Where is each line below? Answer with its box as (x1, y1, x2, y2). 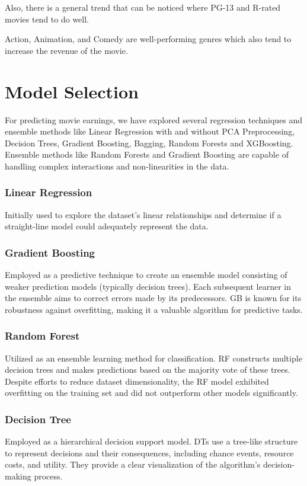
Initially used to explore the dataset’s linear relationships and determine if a (5, 208, 282, 220)
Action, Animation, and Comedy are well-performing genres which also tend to (5, 33, 292, 45)
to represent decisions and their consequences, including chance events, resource (5, 446, 294, 459)
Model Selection (5, 79, 139, 103)
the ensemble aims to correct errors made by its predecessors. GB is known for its (5, 292, 302, 304)
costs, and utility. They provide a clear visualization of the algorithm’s (5, 458, 261, 471)
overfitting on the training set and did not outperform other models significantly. (5, 386, 298, 399)
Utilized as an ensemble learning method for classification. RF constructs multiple (5, 351, 302, 364)
